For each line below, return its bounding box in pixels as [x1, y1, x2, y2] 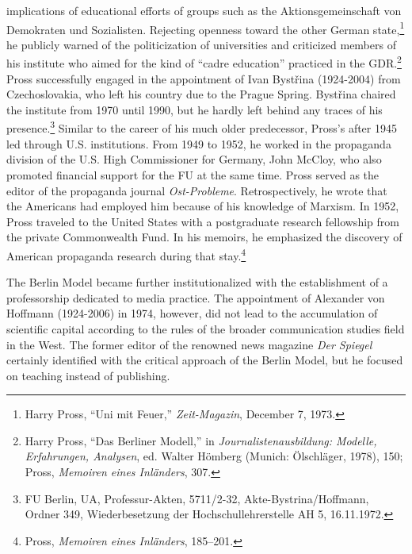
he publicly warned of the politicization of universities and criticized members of [6, 36, 396, 52]
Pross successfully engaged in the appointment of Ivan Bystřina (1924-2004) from [6, 70, 401, 87]
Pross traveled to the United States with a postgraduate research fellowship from [6, 213, 399, 229]
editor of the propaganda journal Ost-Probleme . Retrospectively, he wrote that [6, 182, 387, 198]
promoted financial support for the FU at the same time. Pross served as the [6, 166, 380, 183]
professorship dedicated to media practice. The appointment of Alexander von [6, 289, 385, 306]
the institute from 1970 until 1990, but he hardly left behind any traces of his [6, 101, 383, 117]
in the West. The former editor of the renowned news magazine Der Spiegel [6, 336, 372, 352]
